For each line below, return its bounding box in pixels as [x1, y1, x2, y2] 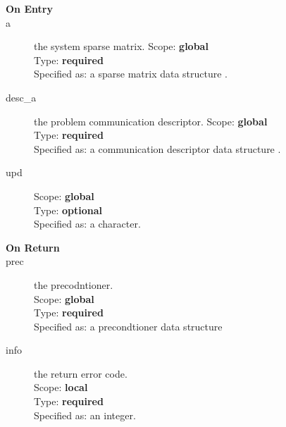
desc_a [6, 89, 37, 104]
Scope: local [34, 380, 88, 395]
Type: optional [34, 202, 103, 217]
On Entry [6, 1, 53, 16]
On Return [6, 240, 60, 254]
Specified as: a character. [34, 216, 141, 231]
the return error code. [34, 366, 128, 380]
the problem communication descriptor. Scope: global [34, 113, 268, 128]
